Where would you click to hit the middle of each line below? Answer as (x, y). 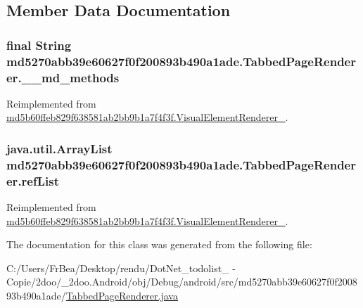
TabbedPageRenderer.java (122, 296)
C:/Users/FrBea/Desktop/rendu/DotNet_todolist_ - (121, 268)
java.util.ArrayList (59, 148)
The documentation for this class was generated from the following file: (159, 244)
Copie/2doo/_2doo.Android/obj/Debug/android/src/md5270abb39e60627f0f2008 (182, 282)
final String (39, 45)
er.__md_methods (63, 77)
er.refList (33, 180)
